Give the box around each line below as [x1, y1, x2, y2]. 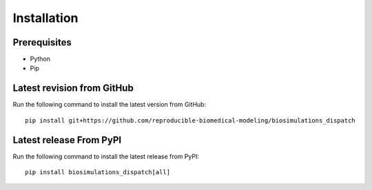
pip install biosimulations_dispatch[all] [25, 169, 171, 176]
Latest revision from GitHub [12, 83, 134, 94]
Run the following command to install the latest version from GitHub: [12, 101, 207, 109]
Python [30, 55, 51, 63]
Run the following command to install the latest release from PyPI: [12, 152, 200, 160]
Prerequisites [12, 36, 72, 48]
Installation [12, 10, 79, 25]
